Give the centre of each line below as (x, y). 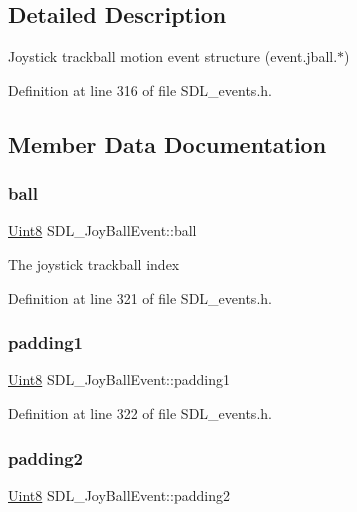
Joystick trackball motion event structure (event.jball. (173, 56)
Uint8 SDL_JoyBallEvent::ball (102, 230)
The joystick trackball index (94, 263)
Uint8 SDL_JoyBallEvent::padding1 (119, 379)
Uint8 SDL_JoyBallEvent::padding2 (119, 494)
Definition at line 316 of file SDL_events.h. (140, 89)
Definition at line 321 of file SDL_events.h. (140, 297)
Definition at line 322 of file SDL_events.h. (140, 412)
